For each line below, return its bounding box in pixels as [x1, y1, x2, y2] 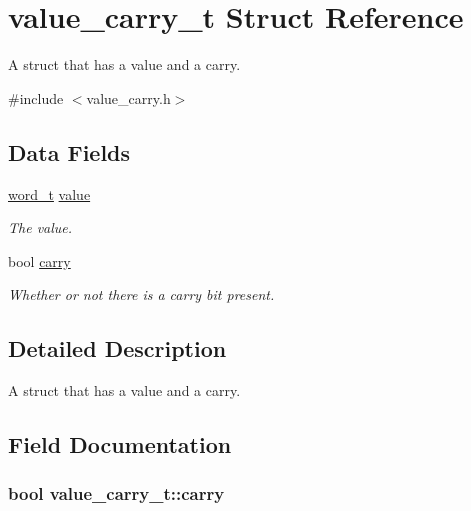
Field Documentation [8, 429, 232, 460]
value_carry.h [86, 87, 171, 108]
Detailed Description [8, 333, 227, 364]
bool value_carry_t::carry [8, 481, 225, 506]
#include [8, 87, 64, 108]
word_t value [8, 183, 91, 204]
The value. [8, 217, 73, 238]
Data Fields [8, 136, 131, 167]
